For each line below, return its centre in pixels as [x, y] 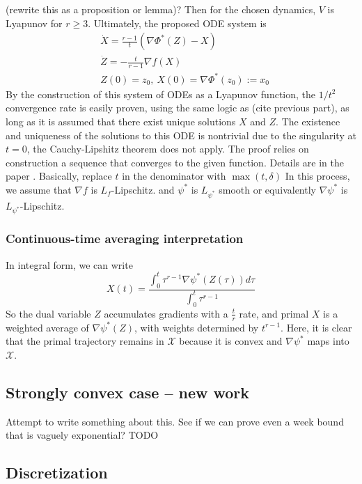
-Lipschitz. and [143, 189]
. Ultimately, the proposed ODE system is [177, 23]
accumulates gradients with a [166, 313]
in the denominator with [174, 176]
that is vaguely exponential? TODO [82, 435]
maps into [328, 341]
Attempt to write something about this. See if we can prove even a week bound [175, 421]
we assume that [39, 189]
